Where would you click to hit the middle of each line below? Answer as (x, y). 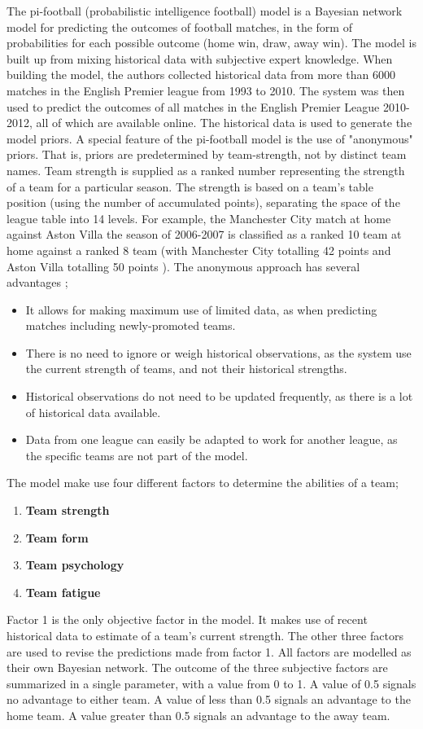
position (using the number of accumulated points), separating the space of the (203, 202)
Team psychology (75, 565)
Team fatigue (63, 592)
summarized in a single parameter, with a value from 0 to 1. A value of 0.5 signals (211, 683)
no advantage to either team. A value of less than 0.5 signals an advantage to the (209, 699)
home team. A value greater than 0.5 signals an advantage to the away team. (198, 715)
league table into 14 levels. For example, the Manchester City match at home (199, 218)
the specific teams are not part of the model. (137, 455)
